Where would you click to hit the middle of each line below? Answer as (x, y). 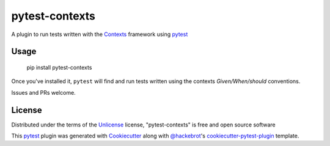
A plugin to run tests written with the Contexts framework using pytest (100, 34)
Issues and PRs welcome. (43, 92)
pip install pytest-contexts (59, 67)
